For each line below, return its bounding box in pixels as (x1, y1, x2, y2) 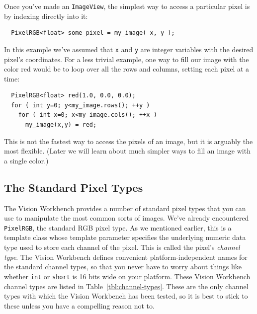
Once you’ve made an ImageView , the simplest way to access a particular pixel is (4, 1, 250, 11)
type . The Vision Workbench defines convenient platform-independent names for (4, 251, 248, 262)
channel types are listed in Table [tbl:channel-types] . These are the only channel (4, 281, 249, 291)
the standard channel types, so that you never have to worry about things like (4, 261, 242, 272)
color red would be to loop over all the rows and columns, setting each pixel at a (4, 64, 250, 74)
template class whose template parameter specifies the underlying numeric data (4, 232, 246, 242)
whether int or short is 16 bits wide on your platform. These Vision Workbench (4, 271, 251, 281)
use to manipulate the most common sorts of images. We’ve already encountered (4, 213, 249, 223)
